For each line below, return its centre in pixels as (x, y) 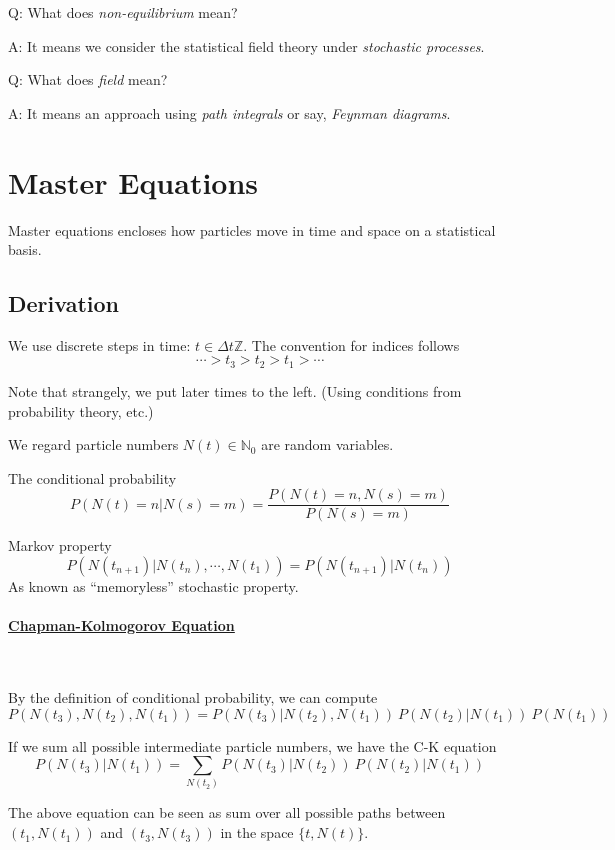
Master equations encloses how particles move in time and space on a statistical (252, 229)
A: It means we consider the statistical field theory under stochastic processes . (246, 45)
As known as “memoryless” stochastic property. (153, 585)
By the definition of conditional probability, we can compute (193, 696)
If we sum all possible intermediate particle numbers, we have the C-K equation (252, 745)
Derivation (63, 303)
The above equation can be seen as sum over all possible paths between (227, 812)
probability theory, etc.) (81, 410)
